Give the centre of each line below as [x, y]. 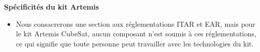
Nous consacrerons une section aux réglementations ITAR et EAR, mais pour [136, 23]
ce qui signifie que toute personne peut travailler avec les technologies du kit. [135, 43]
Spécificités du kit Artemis [51, 7]
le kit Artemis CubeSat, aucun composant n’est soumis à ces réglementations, [136, 34]
